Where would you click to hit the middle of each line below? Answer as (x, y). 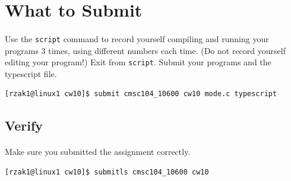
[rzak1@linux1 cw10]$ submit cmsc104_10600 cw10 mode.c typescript (141, 94)
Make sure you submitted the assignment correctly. (98, 152)
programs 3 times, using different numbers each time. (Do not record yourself (145, 50)
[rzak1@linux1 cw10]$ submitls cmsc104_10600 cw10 (107, 172)
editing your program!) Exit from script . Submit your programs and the (138, 62)
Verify (24, 126)
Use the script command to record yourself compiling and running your (137, 38)
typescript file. (31, 73)
